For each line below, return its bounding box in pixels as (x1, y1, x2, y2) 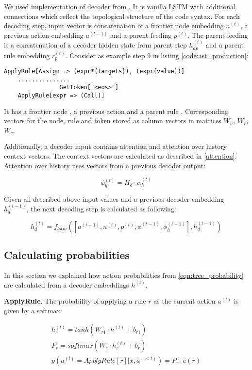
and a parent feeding (110, 30, 172, 40)
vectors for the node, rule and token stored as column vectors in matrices (4, 115, 221, 126)
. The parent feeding (187, 30, 248, 40)
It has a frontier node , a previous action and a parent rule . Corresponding (4, 106, 229, 116)
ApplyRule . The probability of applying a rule (4, 296, 146, 306)
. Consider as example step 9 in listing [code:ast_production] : (65, 50, 249, 60)
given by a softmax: (4, 305, 62, 315)
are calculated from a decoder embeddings (4, 279, 129, 290)
